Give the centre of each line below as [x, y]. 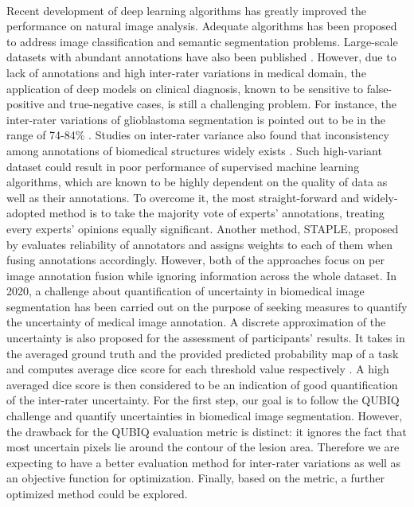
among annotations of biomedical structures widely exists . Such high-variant [194, 150]
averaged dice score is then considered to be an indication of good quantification [202, 384]
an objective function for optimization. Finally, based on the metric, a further [195, 478]
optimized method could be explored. [97, 493]
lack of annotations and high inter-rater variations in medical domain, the [186, 72]
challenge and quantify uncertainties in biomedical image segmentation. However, [205, 416]
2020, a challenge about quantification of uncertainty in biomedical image [186, 291]
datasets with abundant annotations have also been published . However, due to [201, 57]
